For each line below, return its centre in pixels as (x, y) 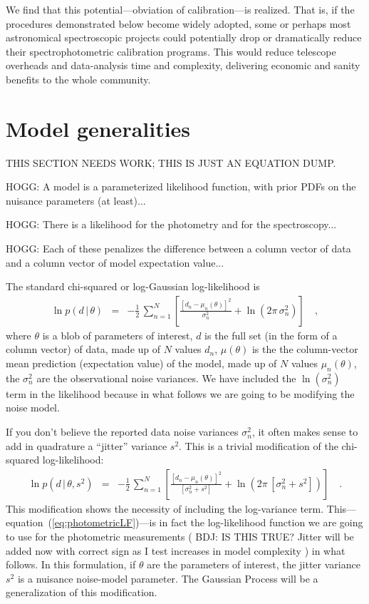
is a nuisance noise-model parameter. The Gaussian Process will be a (168, 578)
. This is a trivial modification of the (259, 445)
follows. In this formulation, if (71, 564)
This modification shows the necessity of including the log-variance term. (165, 508)
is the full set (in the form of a (271, 335)
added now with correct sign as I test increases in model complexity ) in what (176, 550)
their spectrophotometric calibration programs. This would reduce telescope (171, 51)
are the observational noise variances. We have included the (166, 378)
